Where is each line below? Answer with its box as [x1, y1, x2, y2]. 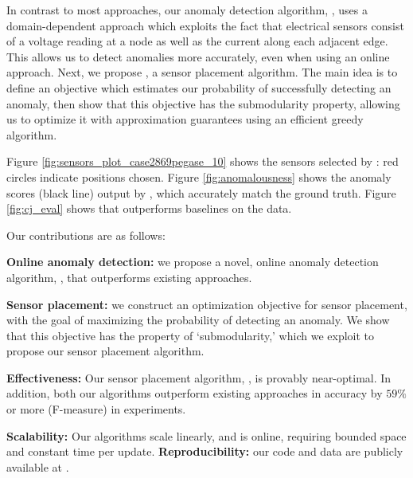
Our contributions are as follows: [6, 226, 166, 243]
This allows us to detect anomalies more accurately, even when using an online [6, 48, 390, 65]
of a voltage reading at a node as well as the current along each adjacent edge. [6, 33, 388, 49]
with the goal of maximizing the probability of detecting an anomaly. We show [6, 311, 390, 328]
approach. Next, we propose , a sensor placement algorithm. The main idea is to [6, 64, 398, 80]
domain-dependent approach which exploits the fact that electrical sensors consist [6, 17, 404, 33]
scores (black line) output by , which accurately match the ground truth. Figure [6, 184, 396, 201]
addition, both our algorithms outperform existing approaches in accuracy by [6, 385, 383, 402]
